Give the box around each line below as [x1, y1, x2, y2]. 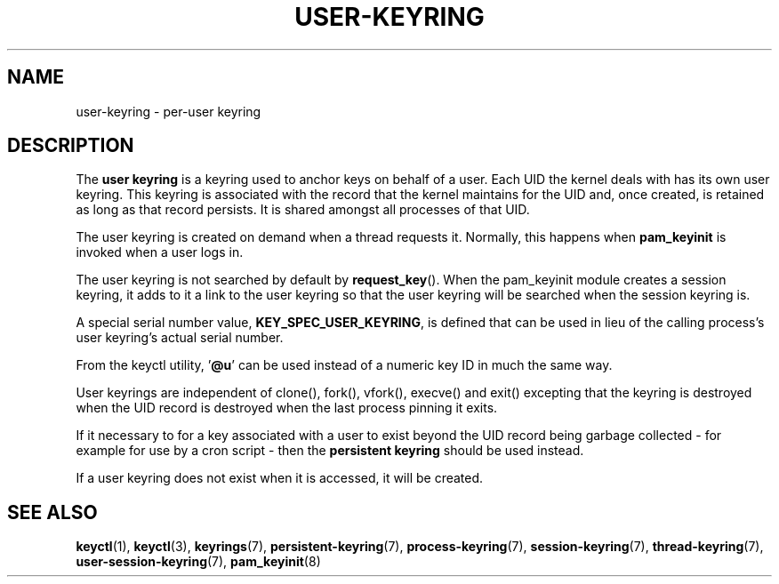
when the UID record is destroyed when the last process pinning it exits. [76, 400, 498, 416]
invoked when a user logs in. [76, 244, 244, 260]
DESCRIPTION [7, 134, 134, 157]
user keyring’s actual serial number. [76, 330, 284, 346]
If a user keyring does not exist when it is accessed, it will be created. [76, 470, 484, 486]
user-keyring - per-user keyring [76, 103, 261, 119]
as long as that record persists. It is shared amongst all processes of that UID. [76, 202, 530, 218]
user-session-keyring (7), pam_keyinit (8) [76, 554, 321, 570]
